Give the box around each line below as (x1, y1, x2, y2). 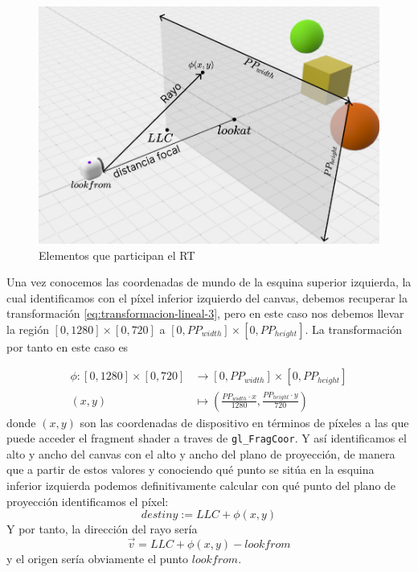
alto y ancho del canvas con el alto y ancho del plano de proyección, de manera (6, 445, 395, 462)
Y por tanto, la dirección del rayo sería (6, 521, 198, 537)
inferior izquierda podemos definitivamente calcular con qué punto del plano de (6, 476, 396, 493)
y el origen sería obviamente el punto (6, 549, 189, 566)
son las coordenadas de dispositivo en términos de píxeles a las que (80, 414, 409, 430)
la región (6, 320, 49, 337)
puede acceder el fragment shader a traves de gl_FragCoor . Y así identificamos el (6, 430, 407, 446)
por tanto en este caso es (6, 338, 129, 355)
